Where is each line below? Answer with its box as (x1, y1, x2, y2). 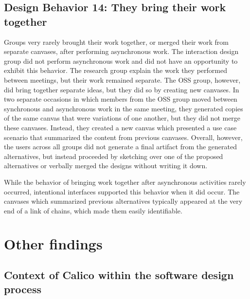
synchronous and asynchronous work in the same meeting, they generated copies (4, 103, 243, 113)
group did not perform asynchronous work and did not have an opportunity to (4, 55, 238, 66)
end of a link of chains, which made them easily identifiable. (4, 205, 182, 215)
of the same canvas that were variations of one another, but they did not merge (4, 113, 241, 123)
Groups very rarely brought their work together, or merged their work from (4, 36, 229, 47)
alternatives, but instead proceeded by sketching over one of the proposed (4, 151, 223, 161)
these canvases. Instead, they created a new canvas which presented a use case (4, 122, 237, 132)
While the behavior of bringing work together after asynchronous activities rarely (4, 176, 246, 187)
